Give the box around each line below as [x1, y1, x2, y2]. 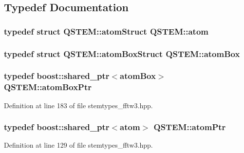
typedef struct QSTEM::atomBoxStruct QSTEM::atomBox [4, 47, 240, 59]
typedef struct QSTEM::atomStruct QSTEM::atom [4, 25, 208, 37]
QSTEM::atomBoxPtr [4, 81, 92, 93]
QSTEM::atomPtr [153, 121, 226, 133]
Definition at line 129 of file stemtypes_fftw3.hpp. [4, 140, 153, 150]
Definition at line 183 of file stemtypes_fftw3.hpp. [4, 100, 153, 110]
